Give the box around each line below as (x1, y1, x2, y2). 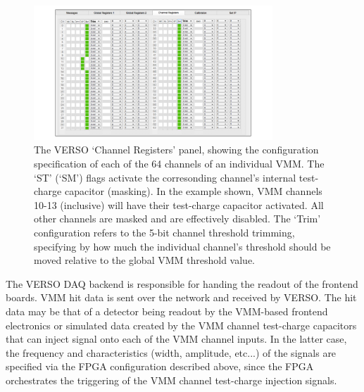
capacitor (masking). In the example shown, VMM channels (64, 184, 322, 198)
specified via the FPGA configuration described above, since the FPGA (6, 359, 314, 374)
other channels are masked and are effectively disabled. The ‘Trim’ (34, 211, 321, 226)
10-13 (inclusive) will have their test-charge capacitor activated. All (34, 197, 324, 212)
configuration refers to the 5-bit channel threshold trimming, (34, 225, 295, 239)
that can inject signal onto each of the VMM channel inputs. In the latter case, (6, 331, 347, 346)
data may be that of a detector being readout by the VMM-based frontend (6, 303, 328, 318)
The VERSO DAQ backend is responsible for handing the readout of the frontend (6, 276, 358, 291)
